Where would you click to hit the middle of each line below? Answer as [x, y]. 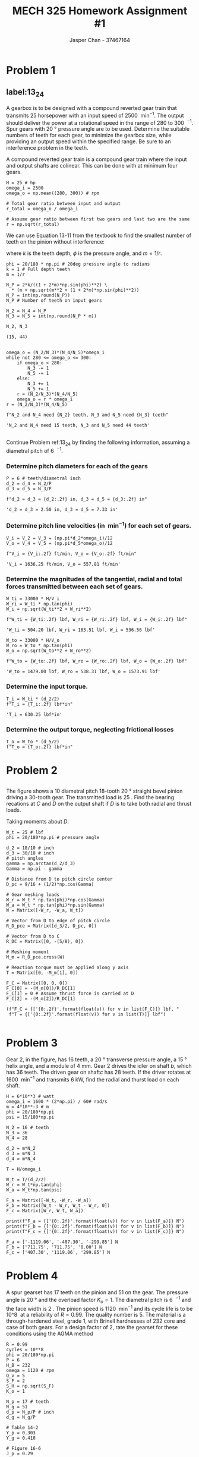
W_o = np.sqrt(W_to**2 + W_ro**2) [49, 651]
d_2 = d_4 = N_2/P [29, 484]
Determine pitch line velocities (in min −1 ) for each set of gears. [99, 525]
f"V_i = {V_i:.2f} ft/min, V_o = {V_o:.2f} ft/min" [71, 554]
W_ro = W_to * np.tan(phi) [40, 646]
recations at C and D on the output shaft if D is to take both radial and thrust [99, 803]
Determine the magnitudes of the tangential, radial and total [94, 579]
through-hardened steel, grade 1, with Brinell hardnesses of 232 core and [96, 1321]
